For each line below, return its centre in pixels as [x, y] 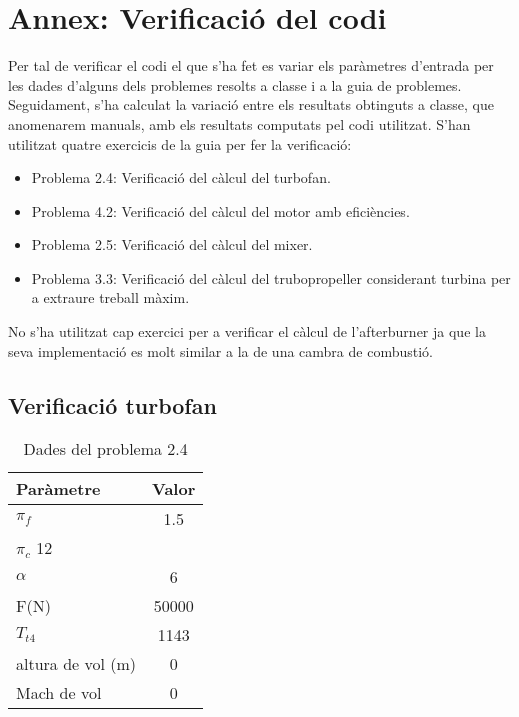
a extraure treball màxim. [110, 297]
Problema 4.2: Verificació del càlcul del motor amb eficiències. [220, 210]
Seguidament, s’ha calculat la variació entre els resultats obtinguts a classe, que [251, 104]
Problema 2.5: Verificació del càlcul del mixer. [172, 244]
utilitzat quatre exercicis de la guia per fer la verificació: [180, 143]
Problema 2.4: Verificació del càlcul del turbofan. [181, 177]
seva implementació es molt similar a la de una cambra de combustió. [220, 350]
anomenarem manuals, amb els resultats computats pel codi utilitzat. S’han [239, 123]
